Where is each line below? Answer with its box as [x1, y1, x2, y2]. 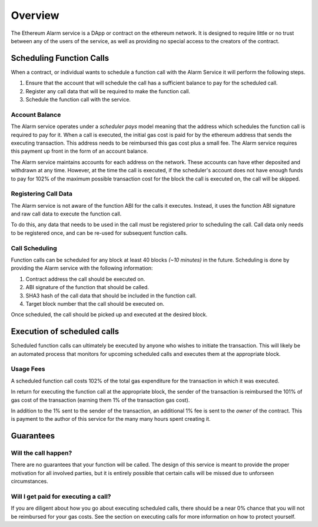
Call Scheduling [11, 244, 57, 252]
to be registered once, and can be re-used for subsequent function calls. [11, 229, 188, 236]
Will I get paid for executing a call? [11, 493, 111, 500]
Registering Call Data [11, 189, 73, 198]
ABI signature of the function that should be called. [25, 284, 150, 291]
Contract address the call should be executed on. [25, 275, 145, 283]
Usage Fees [11, 365, 45, 373]
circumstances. [11, 478, 48, 485]
